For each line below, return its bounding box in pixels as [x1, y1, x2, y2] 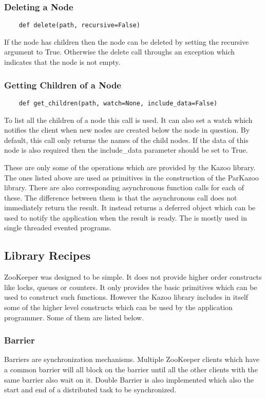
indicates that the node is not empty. [4, 57, 121, 67]
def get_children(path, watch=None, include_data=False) [18, 99, 218, 107]
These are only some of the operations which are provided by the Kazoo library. [4, 161, 256, 172]
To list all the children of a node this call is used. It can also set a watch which [4, 114, 253, 125]
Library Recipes [4, 247, 91, 263]
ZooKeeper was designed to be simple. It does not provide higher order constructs [4, 272, 262, 282]
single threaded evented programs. [4, 222, 112, 233]
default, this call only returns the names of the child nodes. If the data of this [4, 134, 249, 145]
